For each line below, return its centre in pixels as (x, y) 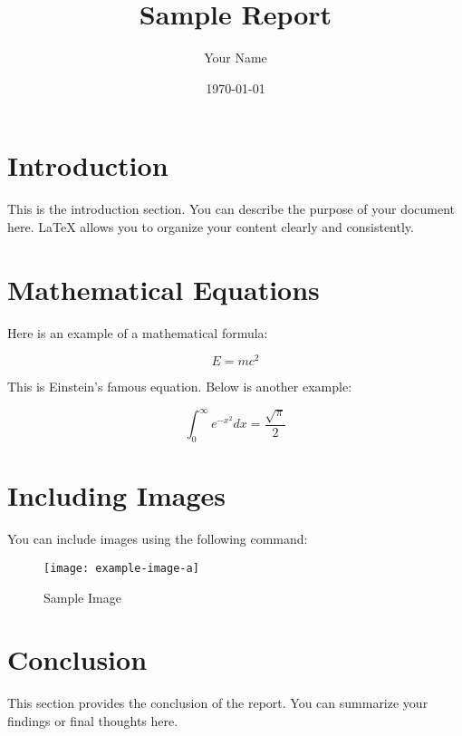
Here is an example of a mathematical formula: (138, 332)
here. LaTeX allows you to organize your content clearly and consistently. (211, 226)
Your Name (236, 58)
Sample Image (82, 597)
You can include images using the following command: (158, 539)
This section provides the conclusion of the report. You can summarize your (218, 703)
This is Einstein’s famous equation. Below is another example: (180, 387)
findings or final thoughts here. (93, 720)
